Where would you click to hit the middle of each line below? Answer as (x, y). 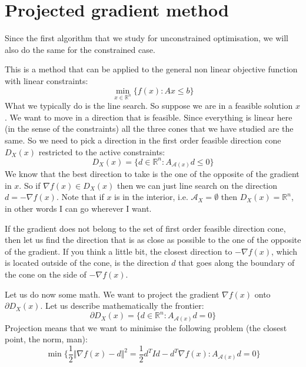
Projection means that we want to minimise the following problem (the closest (146, 327)
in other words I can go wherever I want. (78, 208)
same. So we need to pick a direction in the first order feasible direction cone (143, 140)
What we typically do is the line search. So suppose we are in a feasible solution (149, 106)
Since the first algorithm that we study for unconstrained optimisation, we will (147, 38)
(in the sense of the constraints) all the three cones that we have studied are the (149, 129)
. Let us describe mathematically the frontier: (122, 306)
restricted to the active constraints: (102, 151)
